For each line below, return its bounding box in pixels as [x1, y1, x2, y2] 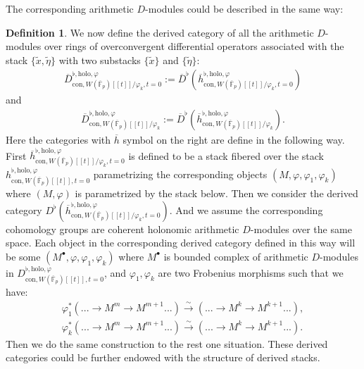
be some [6, 249, 41, 263]
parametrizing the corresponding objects [93, 166, 268, 181]
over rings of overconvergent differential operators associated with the [44, 39, 344, 54]
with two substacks [58, 52, 141, 67]
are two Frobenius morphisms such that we [158, 265, 344, 280]
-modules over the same [250, 221, 352, 236]
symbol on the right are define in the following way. [123, 132, 345, 147]
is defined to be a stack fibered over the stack [128, 148, 324, 163]
